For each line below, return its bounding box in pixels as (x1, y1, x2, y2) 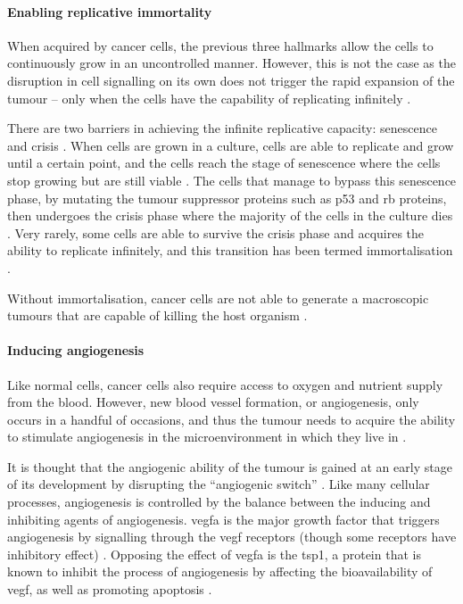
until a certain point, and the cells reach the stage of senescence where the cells (7, 153, 441, 172)
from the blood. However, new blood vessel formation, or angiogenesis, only (7, 393, 419, 411)
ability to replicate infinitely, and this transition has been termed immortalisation (7, 241, 453, 260)
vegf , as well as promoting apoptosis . (7, 580, 212, 599)
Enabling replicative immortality (7, 2, 212, 21)
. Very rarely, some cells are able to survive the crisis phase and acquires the (7, 223, 425, 242)
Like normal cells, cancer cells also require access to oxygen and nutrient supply (7, 375, 443, 393)
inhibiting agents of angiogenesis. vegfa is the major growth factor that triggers (7, 509, 440, 528)
